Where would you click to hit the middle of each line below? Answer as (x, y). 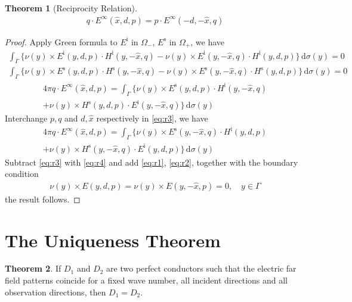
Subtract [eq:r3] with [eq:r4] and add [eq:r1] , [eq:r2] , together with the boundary (152, 162)
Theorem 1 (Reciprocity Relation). (71, 8)
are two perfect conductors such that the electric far (201, 268)
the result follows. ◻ (43, 199)
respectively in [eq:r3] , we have (152, 118)
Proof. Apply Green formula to (61, 41)
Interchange (26, 118)
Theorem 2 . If (33, 268)
